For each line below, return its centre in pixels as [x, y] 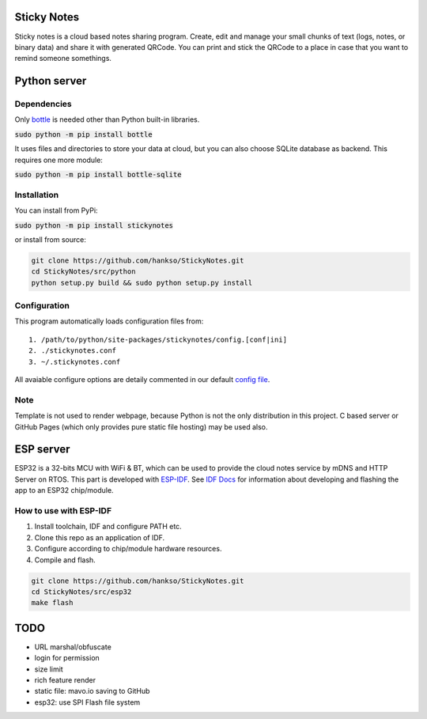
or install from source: [50, 239]
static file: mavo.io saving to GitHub [92, 691]
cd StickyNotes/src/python [83, 272]
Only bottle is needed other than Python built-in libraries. [107, 119]
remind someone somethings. [63, 59]
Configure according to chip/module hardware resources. [128, 549]
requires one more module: [59, 160]
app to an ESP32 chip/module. [64, 490]
